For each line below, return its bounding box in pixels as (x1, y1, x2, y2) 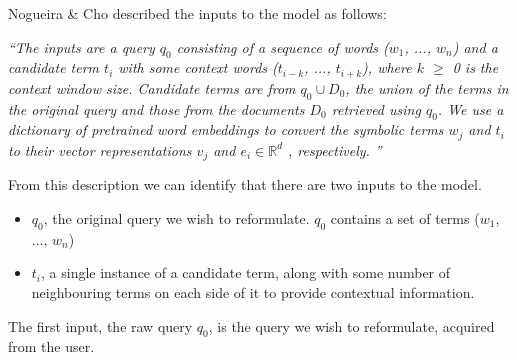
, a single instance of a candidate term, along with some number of (41, 262, 451, 283)
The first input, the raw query (8, 315, 193, 336)
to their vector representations (8, 139, 192, 160)
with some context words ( (118, 57, 278, 78)
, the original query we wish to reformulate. (43, 207, 310, 228)
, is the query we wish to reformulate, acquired (208, 315, 495, 336)
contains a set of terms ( (330, 207, 480, 228)
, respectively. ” (288, 139, 382, 160)
